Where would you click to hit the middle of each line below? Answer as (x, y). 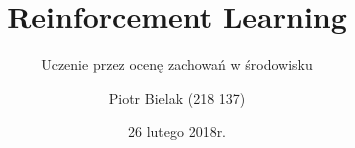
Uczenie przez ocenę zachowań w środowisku (177, 64)
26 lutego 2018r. (177, 131)
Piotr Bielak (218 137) (177, 97)
